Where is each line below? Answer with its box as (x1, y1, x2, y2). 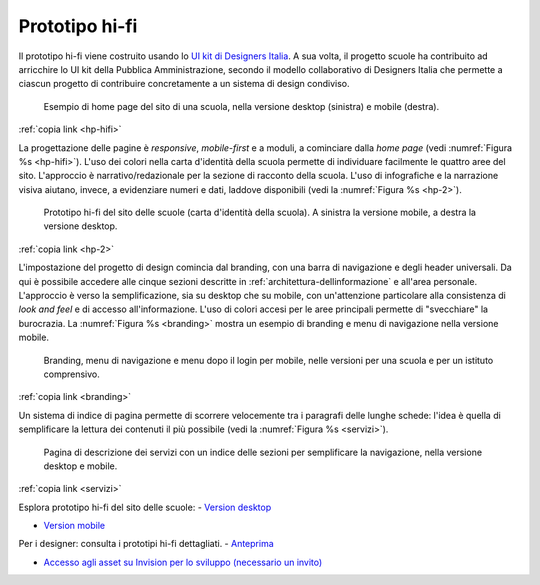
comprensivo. (43, 368, 100, 380)
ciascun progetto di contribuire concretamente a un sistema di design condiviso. (18, 78, 350, 90)
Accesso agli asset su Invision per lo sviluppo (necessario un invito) (43, 556, 323, 568)
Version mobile (43, 520, 105, 532)
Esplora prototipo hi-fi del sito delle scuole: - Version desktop (18, 501, 272, 513)
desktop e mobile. (43, 460, 118, 472)
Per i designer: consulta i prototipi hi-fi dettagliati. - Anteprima (18, 538, 274, 550)
